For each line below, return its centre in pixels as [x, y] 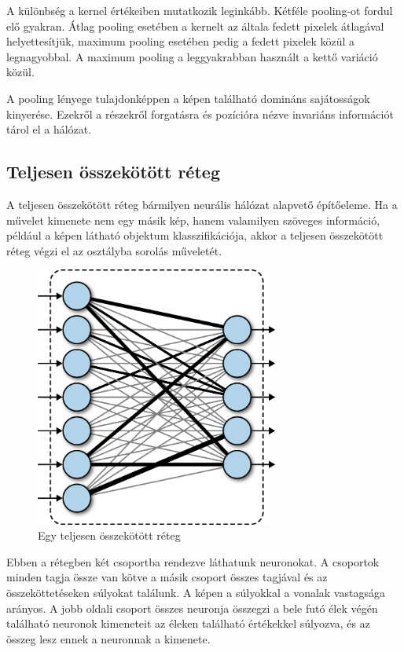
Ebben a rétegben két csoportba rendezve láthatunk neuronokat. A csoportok [193, 561]
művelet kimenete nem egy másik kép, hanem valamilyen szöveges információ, [193, 220]
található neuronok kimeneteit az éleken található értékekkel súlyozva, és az [188, 623]
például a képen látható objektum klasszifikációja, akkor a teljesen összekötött [195, 235]
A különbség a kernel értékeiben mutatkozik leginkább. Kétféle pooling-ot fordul [200, 10]
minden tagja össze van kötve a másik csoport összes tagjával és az [167, 577]
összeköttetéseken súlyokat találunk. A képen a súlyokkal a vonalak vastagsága [196, 593]
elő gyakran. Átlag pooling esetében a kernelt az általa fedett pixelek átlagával [195, 26]
